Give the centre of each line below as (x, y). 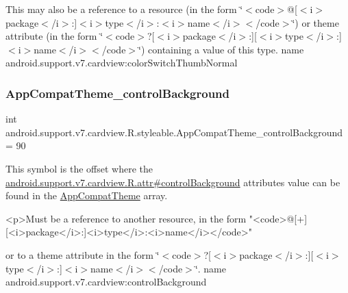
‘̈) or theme (315, 22)
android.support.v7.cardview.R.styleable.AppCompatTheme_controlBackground (174, 132)
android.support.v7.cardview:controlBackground (106, 282)
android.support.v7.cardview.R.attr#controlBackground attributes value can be (173, 182)
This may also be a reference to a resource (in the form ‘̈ (124, 9)
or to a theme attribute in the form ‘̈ (83, 254)
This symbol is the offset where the (79, 168)
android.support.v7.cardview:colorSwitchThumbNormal (122, 63)
